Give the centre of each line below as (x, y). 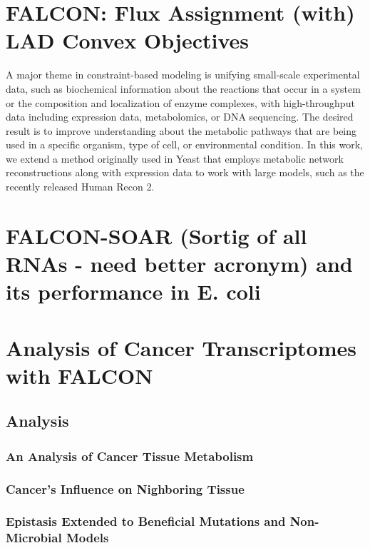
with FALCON (79, 375)
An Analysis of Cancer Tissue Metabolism (130, 456)
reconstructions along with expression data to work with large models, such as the (185, 172)
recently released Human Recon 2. (80, 187)
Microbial (34, 538)
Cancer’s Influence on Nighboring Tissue (125, 488)
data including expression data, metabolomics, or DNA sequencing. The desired (180, 117)
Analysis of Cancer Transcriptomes (181, 347)
